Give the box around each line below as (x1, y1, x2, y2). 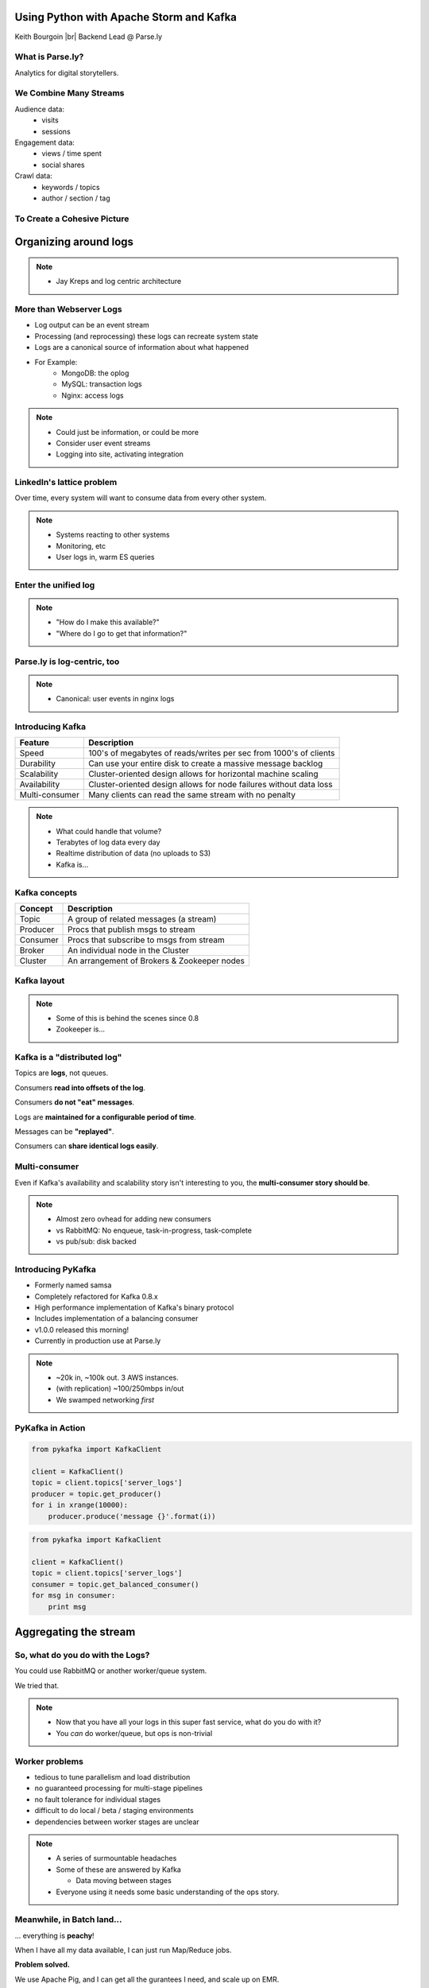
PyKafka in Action (14, 1422, 86, 1433)
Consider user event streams (56, 438, 151, 448)
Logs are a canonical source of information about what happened (34, 343, 249, 352)
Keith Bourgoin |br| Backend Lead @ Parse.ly (14, 32, 163, 41)
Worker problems (14, 1756, 83, 1767)
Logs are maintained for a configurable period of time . (14, 1112, 196, 1121)
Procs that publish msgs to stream (68, 923, 195, 934)
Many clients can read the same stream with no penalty (88, 790, 296, 801)
